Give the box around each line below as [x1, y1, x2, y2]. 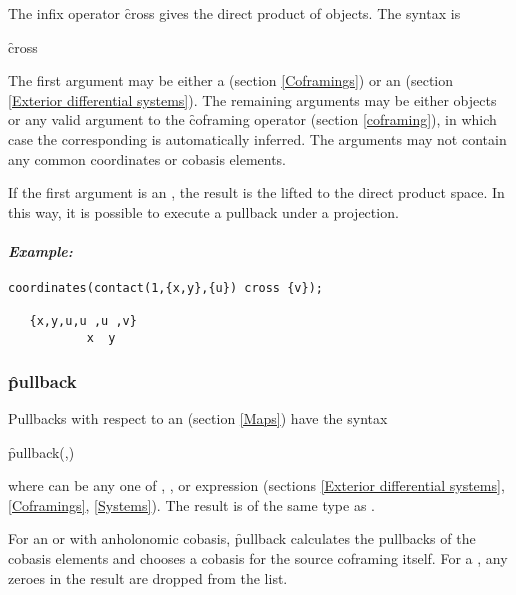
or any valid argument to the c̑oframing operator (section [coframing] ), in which [8, 109, 497, 130]
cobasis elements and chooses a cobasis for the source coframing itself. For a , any [8, 547, 508, 568]
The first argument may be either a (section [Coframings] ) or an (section [8, 70, 454, 91]
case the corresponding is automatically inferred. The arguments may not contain [8, 128, 507, 149]
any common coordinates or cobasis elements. [8, 148, 287, 169]
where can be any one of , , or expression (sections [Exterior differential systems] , [8, 475, 505, 496]
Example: [8, 240, 73, 261]
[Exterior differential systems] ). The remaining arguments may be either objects [8, 89, 497, 110]
